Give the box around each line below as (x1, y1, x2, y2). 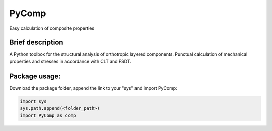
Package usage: (9, 72, 61, 80)
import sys (20, 98, 47, 104)
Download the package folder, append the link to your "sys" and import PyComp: (9, 85, 177, 91)
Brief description (9, 38, 63, 47)
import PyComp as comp (20, 112, 76, 118)
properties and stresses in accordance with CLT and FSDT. (9, 58, 132, 64)
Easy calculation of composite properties (9, 25, 95, 31)
